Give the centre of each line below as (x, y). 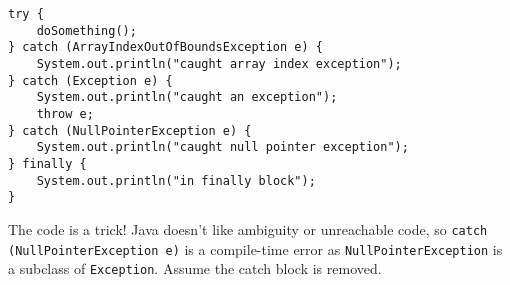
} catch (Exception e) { (90, 80)
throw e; (65, 113)
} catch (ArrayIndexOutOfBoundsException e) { (165, 47)
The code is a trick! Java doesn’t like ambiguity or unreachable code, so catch (248, 228)
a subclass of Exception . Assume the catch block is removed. (195, 268)
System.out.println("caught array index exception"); (219, 63)
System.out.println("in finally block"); (176, 180)
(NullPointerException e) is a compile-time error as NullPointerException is (255, 248)
